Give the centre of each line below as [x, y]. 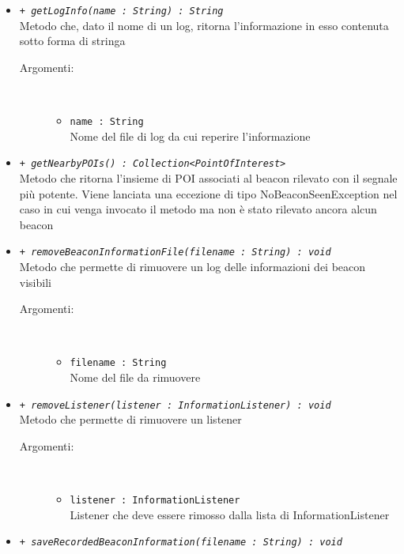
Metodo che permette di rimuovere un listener [130, 419]
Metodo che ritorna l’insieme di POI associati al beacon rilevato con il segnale [208, 177]
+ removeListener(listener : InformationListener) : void [175, 405]
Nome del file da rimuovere [135, 377]
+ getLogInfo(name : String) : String [121, 11]
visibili [35, 282]
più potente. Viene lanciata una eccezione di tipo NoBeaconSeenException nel [208, 193]
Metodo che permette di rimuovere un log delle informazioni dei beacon [193, 266]
